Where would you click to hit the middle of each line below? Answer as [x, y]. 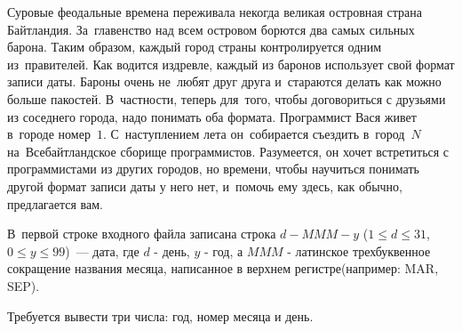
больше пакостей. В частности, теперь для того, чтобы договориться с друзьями [227, 98]
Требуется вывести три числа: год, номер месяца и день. [160, 315]
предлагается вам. [56, 203]
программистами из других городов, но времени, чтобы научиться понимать [213, 169]
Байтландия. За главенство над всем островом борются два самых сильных [211, 29]
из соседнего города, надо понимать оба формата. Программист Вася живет [212, 116]
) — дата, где [102, 250]
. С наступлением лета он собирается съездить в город [254, 134]
